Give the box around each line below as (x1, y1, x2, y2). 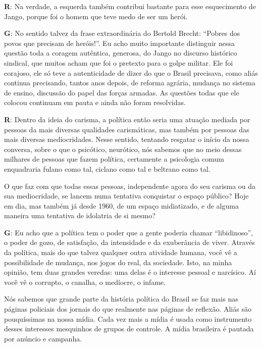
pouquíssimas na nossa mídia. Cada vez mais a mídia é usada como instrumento (4, 313, 252, 324)
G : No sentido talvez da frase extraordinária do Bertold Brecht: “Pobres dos (4, 28, 240, 38)
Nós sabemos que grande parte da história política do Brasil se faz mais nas (4, 293, 238, 304)
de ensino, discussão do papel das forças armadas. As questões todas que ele (4, 87, 239, 97)
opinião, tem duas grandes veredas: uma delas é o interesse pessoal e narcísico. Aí (4, 267, 256, 277)
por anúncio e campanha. (4, 333, 82, 343)
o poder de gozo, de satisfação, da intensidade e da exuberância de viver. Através (4, 237, 255, 247)
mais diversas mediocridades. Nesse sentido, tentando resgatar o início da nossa (4, 134, 249, 144)
